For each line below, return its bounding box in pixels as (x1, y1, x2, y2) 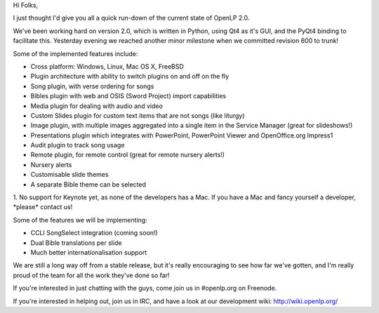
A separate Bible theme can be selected (30, 180, 147, 189)
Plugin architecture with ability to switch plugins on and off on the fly (30, 72, 230, 81)
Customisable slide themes (30, 171, 109, 179)
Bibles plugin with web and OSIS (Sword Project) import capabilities (30, 92, 227, 100)
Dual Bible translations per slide (30, 239, 122, 247)
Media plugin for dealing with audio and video (30, 102, 163, 110)
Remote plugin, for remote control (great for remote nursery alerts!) (30, 151, 225, 159)
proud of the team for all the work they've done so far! (13, 271, 170, 279)
